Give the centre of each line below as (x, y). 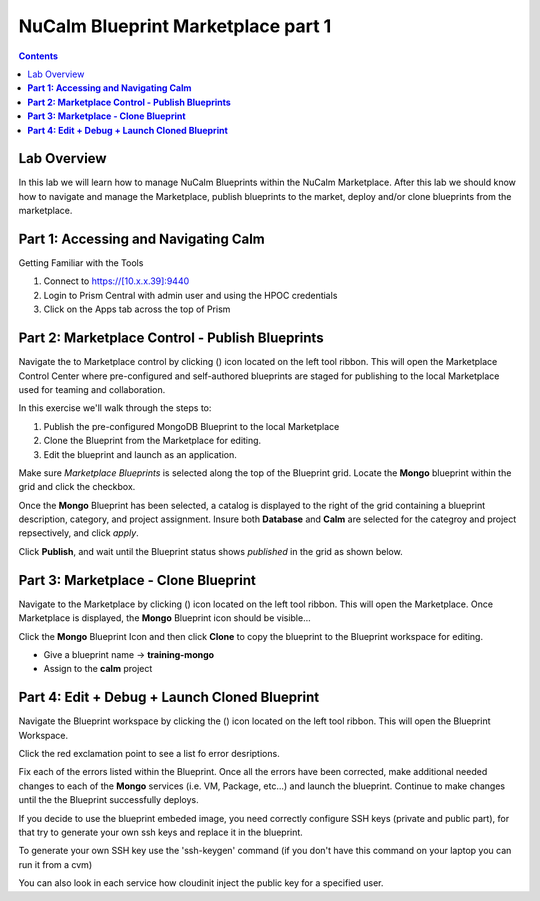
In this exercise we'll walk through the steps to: (115, 408)
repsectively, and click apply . (78, 533)
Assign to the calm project (98, 669)
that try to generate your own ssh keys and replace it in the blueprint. (161, 832)
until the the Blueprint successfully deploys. (108, 800)
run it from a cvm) (55, 864)
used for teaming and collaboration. (92, 389)
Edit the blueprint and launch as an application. (140, 454)
